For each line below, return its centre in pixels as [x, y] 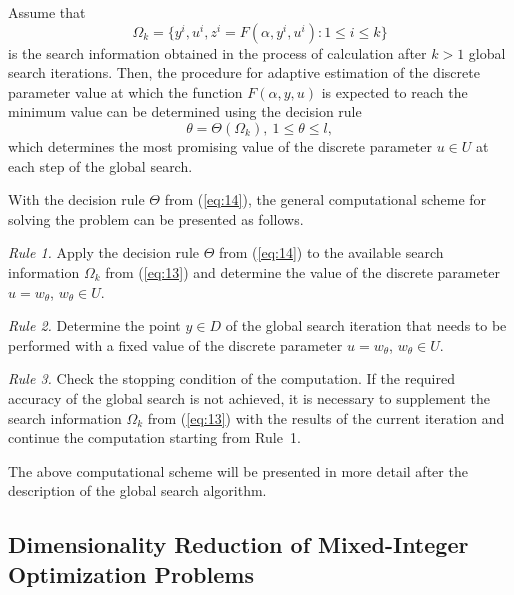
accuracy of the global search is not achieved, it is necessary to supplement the [249, 397]
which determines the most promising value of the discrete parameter [220, 145]
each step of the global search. [100, 165]
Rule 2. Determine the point [94, 325]
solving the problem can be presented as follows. [156, 218]
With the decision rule [76, 199]
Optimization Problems [131, 573]
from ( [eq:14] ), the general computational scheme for [325, 199]
